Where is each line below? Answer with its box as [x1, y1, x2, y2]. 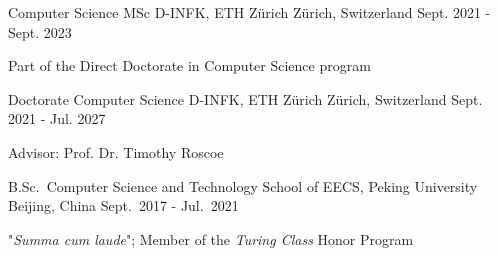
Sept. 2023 [8, 21, 72, 42]
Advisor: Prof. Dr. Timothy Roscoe [8, 141, 224, 162]
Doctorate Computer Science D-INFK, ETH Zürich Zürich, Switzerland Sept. [8, 88, 483, 109]
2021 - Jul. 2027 [8, 108, 106, 129]
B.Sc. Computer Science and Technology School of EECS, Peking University [8, 175, 478, 196]
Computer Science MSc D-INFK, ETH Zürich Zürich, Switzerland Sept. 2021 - [8, 2, 491, 22]
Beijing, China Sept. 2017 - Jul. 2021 [8, 195, 239, 216]
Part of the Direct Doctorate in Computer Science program [8, 55, 371, 76]
